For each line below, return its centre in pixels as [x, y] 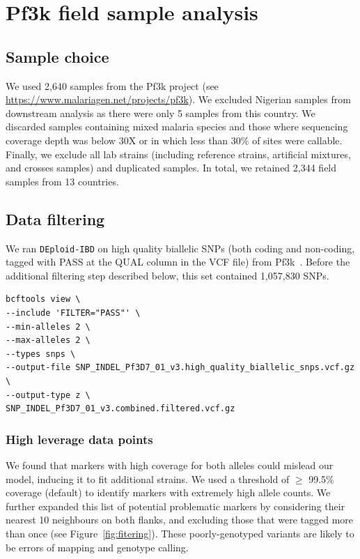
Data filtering [55, 219]
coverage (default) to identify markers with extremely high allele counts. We [168, 492]
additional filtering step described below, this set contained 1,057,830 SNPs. [167, 275]
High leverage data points [79, 439]
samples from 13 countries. [62, 181]
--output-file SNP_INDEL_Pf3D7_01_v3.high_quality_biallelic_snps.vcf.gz [180, 368]
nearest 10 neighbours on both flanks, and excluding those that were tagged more [180, 520]
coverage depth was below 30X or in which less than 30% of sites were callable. [174, 140]
